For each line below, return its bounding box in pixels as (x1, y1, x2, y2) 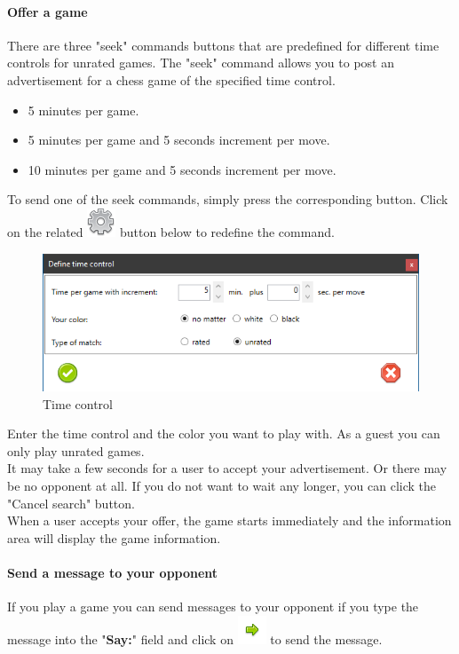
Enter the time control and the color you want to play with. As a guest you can (7, 424, 440, 443)
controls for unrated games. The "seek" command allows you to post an (7, 53, 394, 72)
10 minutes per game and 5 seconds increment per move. (28, 160, 336, 178)
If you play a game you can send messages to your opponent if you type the (7, 597, 419, 616)
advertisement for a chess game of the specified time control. (7, 70, 336, 89)
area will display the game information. (7, 528, 221, 547)
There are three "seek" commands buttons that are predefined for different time (7, 35, 439, 54)
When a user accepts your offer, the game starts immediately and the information (7, 511, 452, 530)
